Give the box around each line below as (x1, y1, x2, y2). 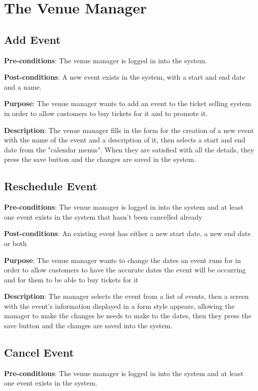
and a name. (4, 81, 42, 92)
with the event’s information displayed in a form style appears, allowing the (4, 300, 235, 311)
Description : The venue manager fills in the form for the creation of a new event (4, 125, 254, 135)
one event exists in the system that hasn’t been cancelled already (4, 211, 203, 222)
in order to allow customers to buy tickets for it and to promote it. (4, 108, 208, 118)
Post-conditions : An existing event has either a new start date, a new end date (4, 228, 251, 239)
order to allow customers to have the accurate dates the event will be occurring (4, 264, 246, 275)
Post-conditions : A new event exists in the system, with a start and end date (4, 72, 246, 82)
